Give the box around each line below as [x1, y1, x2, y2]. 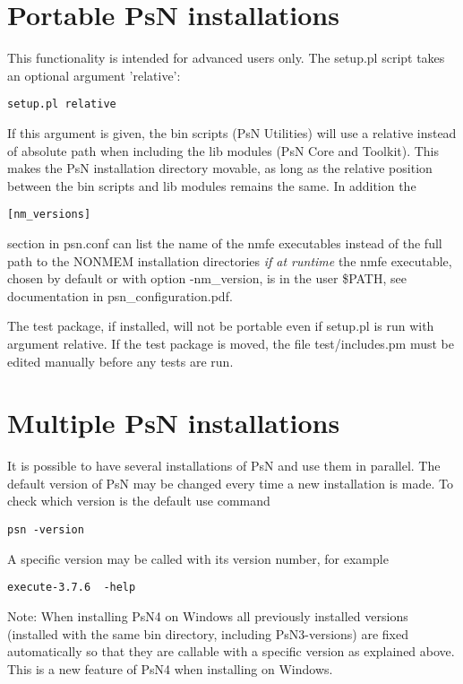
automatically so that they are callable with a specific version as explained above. [7, 642, 455, 661]
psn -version [7, 524, 84, 537]
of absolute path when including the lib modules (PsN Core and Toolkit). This [7, 141, 440, 160]
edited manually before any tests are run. [7, 351, 234, 370]
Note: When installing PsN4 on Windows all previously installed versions [7, 606, 408, 625]
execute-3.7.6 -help [7, 581, 136, 594]
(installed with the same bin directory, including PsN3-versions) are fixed [7, 624, 408, 643]
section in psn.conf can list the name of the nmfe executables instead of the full [7, 234, 442, 252]
